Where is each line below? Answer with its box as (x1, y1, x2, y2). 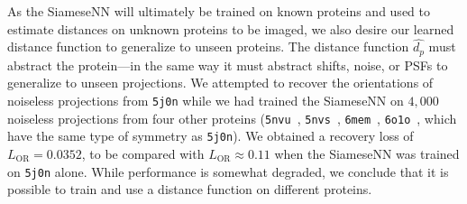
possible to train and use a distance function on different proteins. (7, 180, 372, 199)
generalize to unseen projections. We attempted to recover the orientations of (7, 73, 434, 92)
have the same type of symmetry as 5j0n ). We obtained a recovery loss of (7, 126, 414, 145)
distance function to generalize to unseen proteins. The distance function (7, 37, 409, 56)
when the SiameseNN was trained (274, 144, 460, 163)
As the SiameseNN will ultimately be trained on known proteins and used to (7, 2, 430, 20)
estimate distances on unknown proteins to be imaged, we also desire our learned (7, 19, 454, 38)
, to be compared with (81, 144, 205, 163)
